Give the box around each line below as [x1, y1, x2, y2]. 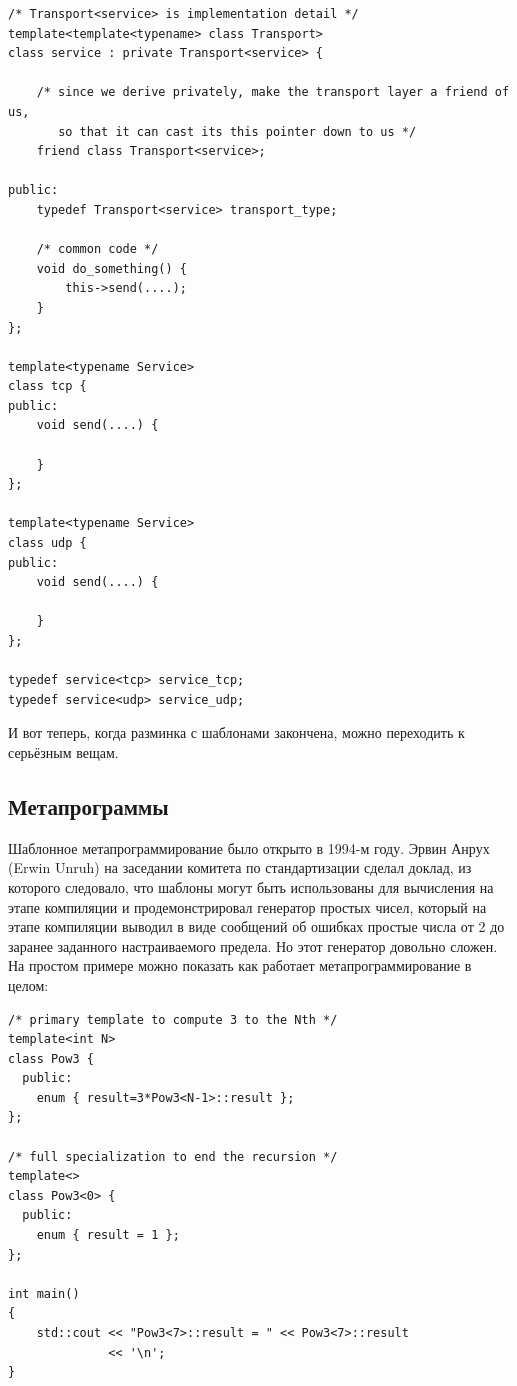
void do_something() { [36, 261, 187, 276]
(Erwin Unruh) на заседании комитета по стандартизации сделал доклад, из [8, 857, 472, 878]
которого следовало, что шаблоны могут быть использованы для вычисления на [8, 876, 494, 897]
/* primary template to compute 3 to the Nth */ [8, 1012, 338, 1027]
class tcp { [8, 379, 87, 394]
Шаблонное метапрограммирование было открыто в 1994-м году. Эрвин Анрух [8, 837, 490, 858]
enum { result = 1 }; [36, 1228, 180, 1243]
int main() [8, 1286, 80, 1301]
